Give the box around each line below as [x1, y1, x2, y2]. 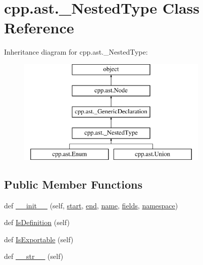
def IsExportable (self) [4, 234, 74, 244]
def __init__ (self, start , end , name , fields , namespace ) [4, 200, 178, 210]
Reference [4, 17, 74, 38]
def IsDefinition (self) [4, 217, 70, 228]
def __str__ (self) [4, 251, 64, 261]
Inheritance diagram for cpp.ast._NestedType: [4, 47, 148, 57]
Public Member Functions [4, 176, 142, 192]
